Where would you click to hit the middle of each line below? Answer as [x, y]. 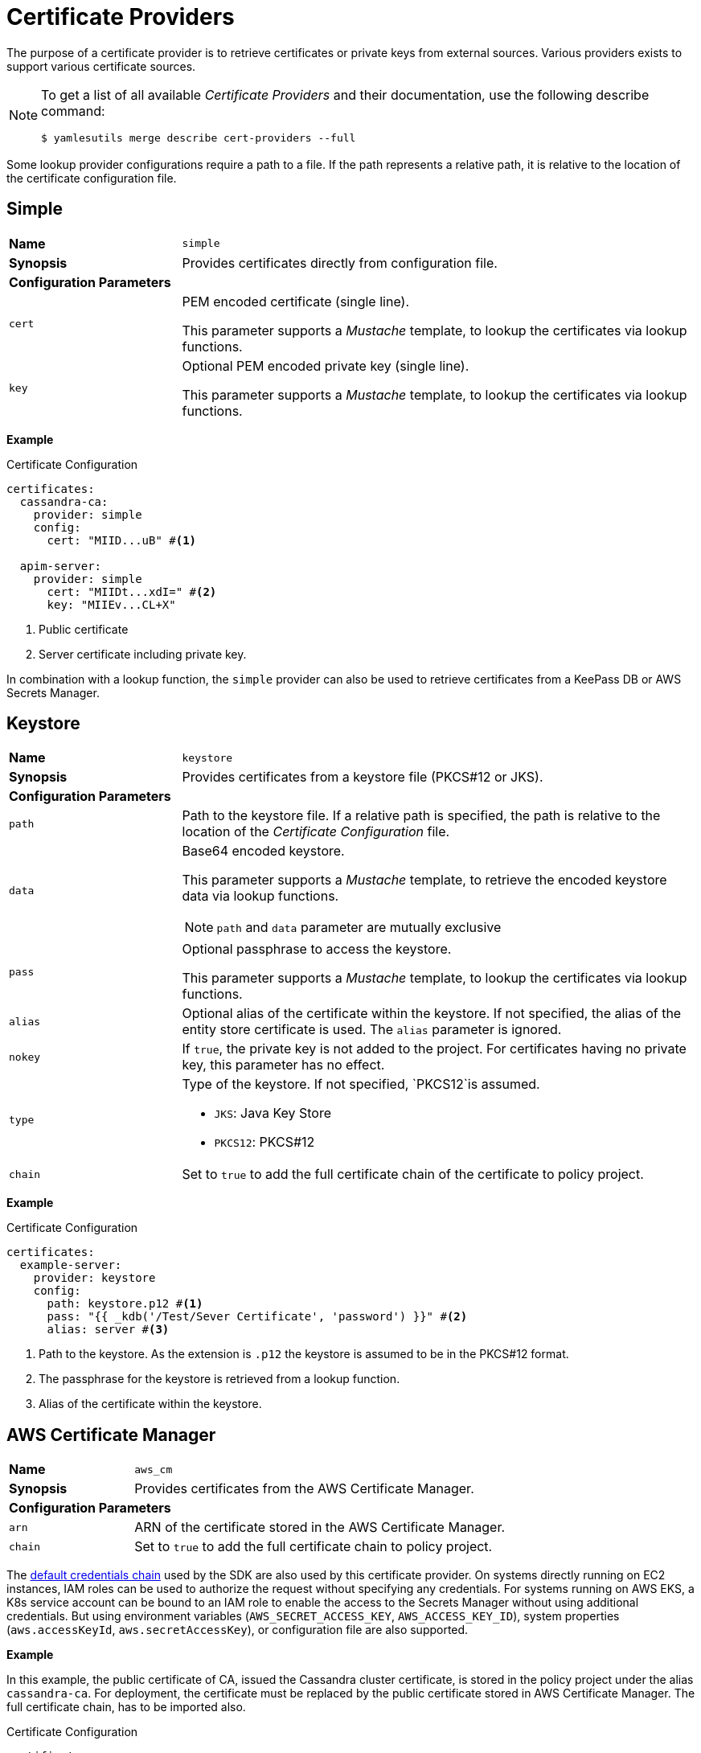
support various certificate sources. [101, 66]
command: [73, 111]
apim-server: [61, 566]
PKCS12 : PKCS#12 [264, 1142]
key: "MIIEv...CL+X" [111, 604]
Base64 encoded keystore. [263, 851]
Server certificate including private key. [143, 654]
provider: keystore [94, 1278]
